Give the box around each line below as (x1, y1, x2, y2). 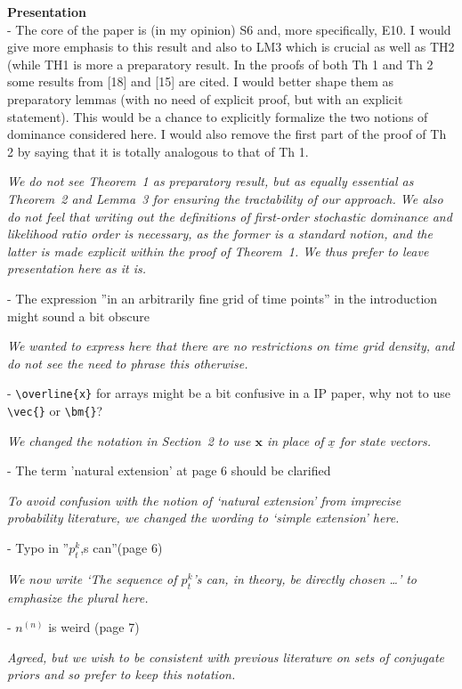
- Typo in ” (7, 538, 69, 556)
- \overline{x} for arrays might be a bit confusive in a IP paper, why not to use (7, 384, 450, 402)
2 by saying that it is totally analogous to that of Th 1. (7, 142, 309, 160)
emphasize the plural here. (7, 588, 149, 606)
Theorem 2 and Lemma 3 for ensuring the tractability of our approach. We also (7, 189, 443, 207)
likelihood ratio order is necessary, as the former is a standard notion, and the (7, 224, 433, 243)
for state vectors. (339, 431, 431, 450)
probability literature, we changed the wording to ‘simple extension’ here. (7, 508, 400, 527)
